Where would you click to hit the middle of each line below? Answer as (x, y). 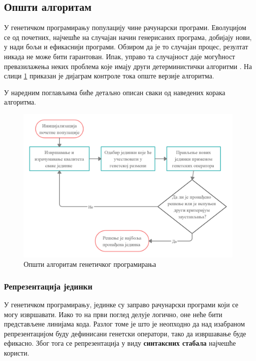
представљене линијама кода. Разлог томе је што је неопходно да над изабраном (125, 324)
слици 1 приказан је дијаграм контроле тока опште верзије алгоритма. (109, 76)
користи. (17, 353)
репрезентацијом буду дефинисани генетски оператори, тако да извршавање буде (125, 333)
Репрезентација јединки (48, 286)
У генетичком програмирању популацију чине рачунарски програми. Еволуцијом (125, 27)
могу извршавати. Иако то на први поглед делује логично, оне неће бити (113, 314)
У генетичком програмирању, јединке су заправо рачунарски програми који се (121, 305)
